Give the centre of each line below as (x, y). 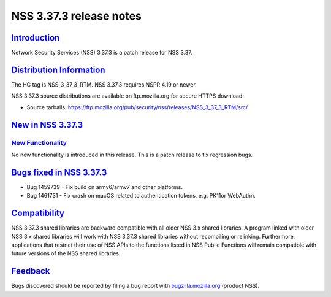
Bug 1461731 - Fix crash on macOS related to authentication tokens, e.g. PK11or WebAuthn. (141, 196)
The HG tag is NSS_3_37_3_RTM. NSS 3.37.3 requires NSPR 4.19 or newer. (104, 84)
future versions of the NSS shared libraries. (66, 253)
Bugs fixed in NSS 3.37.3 (59, 172)
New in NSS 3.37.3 (47, 125)
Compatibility (38, 213)
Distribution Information (58, 70)
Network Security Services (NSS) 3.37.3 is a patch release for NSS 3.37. (102, 53)
